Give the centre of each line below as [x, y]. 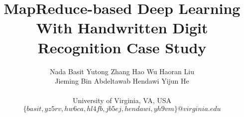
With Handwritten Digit [122, 28]
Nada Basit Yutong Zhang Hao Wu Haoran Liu [122, 71]
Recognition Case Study [122, 47]
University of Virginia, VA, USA [122, 100]
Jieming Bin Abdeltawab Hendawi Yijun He [122, 81]
